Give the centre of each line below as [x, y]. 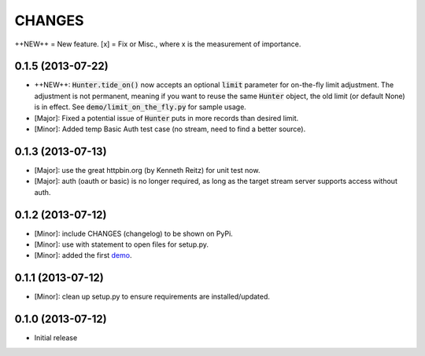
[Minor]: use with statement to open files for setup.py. [121, 244]
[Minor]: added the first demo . [83, 255]
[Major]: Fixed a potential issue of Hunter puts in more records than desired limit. [166, 118]
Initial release [56, 338]
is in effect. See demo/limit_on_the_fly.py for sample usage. [140, 107]
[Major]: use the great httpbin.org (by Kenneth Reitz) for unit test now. [147, 170]
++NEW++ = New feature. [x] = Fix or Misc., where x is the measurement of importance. [158, 44]
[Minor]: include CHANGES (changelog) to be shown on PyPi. [134, 233]
